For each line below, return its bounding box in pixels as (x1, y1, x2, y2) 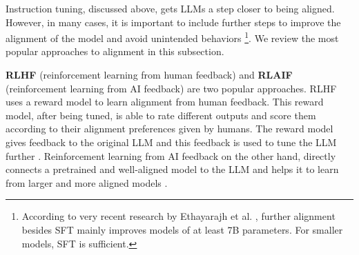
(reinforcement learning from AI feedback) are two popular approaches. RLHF (6, 81, 337, 95)
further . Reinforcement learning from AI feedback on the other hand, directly (6, 148, 336, 163)
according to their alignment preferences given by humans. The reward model (6, 121, 333, 136)
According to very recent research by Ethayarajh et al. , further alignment (21, 209, 336, 223)
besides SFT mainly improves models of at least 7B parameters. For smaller (21, 222, 343, 236)
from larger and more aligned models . (6, 175, 168, 190)
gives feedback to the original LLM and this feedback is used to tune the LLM (6, 135, 337, 149)
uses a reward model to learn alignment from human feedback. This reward (6, 94, 324, 109)
